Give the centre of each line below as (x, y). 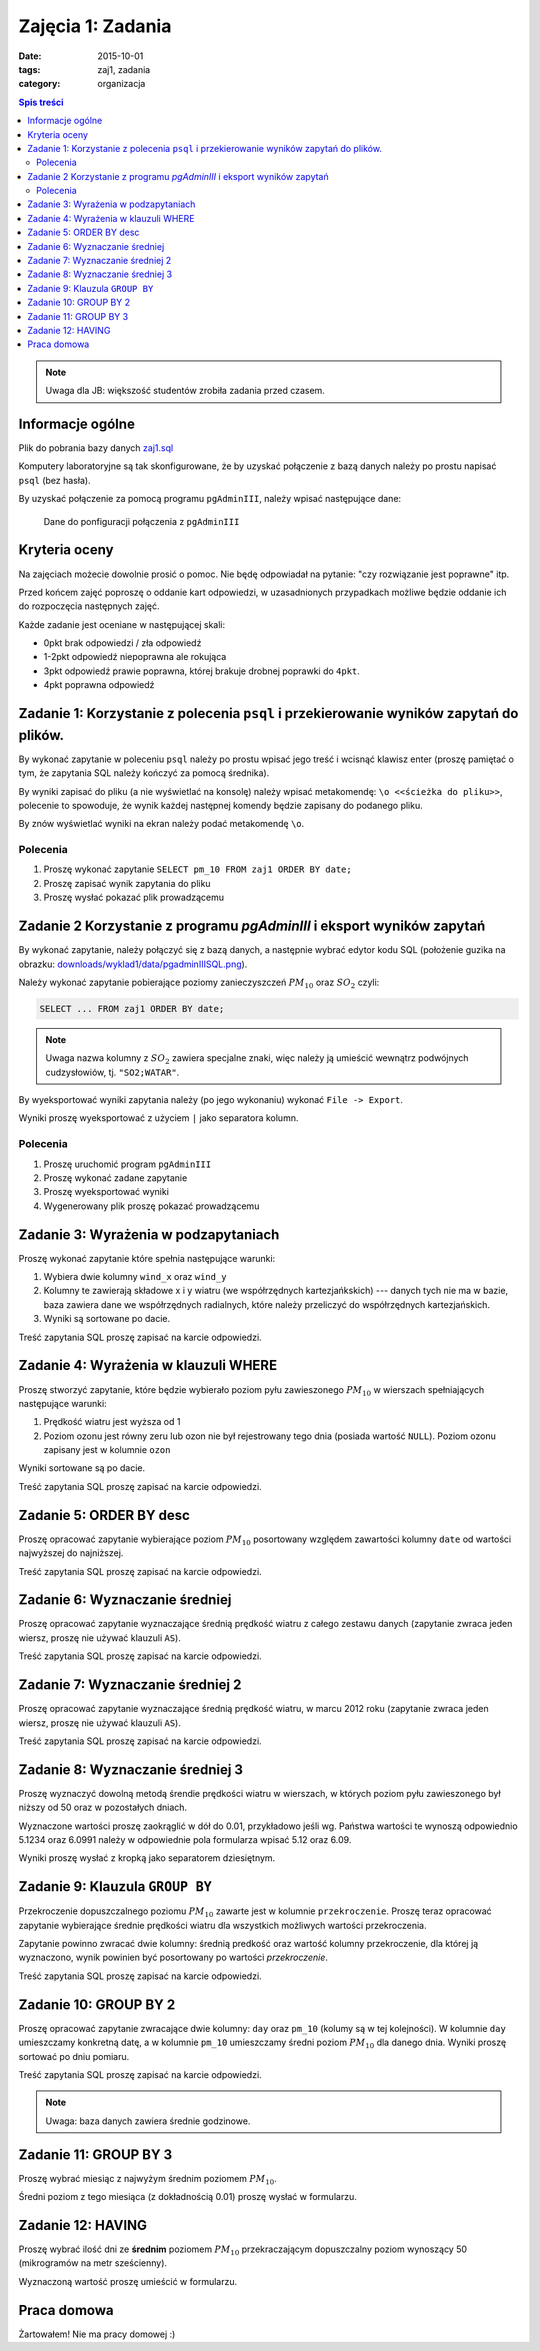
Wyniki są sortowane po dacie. (106, 1319)
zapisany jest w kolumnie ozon (107, 1450)
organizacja (121, 84)
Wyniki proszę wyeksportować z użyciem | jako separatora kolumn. (158, 1118)
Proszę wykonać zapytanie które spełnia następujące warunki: (147, 1258)
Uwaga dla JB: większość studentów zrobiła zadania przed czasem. (185, 391)
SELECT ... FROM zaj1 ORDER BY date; (132, 1008)
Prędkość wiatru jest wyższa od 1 (112, 1422)
